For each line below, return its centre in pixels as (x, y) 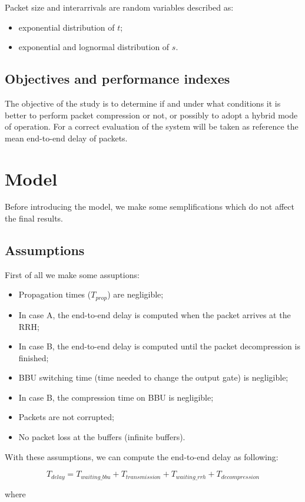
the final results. (34, 218)
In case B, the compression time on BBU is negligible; (116, 397)
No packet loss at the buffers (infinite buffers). (102, 437)
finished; (34, 357)
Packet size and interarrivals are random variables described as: (119, 7)
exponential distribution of (67, 27)
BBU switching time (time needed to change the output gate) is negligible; (153, 377)
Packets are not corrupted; (66, 417)
